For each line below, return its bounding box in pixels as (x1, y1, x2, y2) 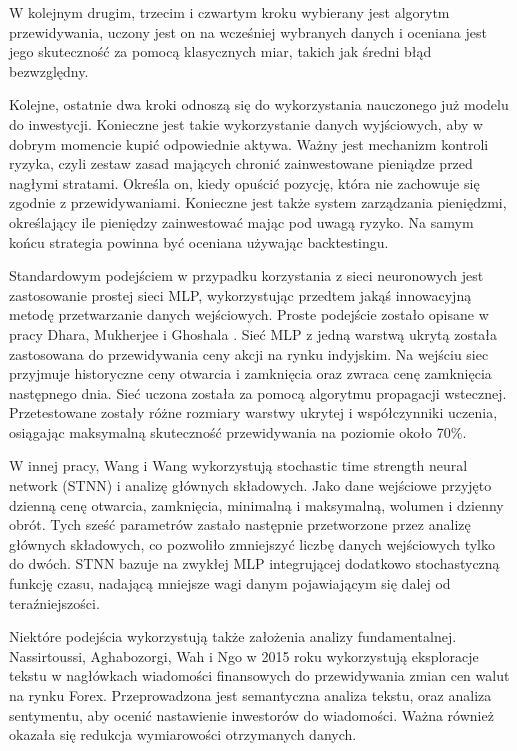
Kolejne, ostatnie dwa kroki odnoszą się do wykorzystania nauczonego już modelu (9, 94, 509, 115)
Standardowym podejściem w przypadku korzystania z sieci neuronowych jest (9, 265, 484, 286)
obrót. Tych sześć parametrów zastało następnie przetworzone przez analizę (9, 514, 471, 535)
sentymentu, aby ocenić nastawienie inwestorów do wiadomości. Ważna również (9, 704, 494, 725)
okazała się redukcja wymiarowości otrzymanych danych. (9, 724, 357, 745)
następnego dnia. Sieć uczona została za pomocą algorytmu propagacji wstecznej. (9, 382, 507, 403)
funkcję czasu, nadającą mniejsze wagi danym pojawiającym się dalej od (9, 573, 451, 594)
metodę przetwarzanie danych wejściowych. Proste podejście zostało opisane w (9, 304, 489, 325)
